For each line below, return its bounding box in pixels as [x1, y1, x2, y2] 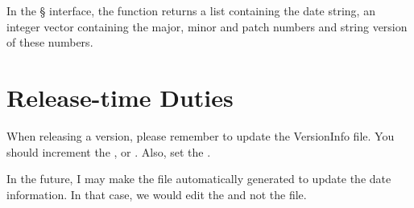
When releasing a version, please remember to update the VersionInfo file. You [6, 127, 395, 144]
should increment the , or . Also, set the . [6, 143, 211, 160]
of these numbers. [6, 34, 93, 51]
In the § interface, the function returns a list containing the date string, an [6, 2, 375, 18]
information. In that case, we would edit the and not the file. [6, 186, 307, 202]
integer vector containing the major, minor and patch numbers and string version [6, 18, 408, 35]
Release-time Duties [6, 80, 234, 113]
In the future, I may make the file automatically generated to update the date [6, 170, 391, 187]
